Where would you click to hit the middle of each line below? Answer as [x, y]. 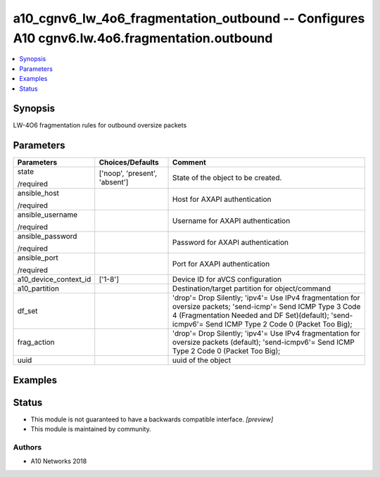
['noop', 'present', [128, 174]
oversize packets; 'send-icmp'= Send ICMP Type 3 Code [267, 307]
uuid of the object [202, 360]
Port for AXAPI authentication [221, 264]
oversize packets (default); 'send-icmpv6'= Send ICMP [264, 343]
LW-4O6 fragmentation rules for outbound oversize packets [100, 125]
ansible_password [47, 236]
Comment [190, 163]
